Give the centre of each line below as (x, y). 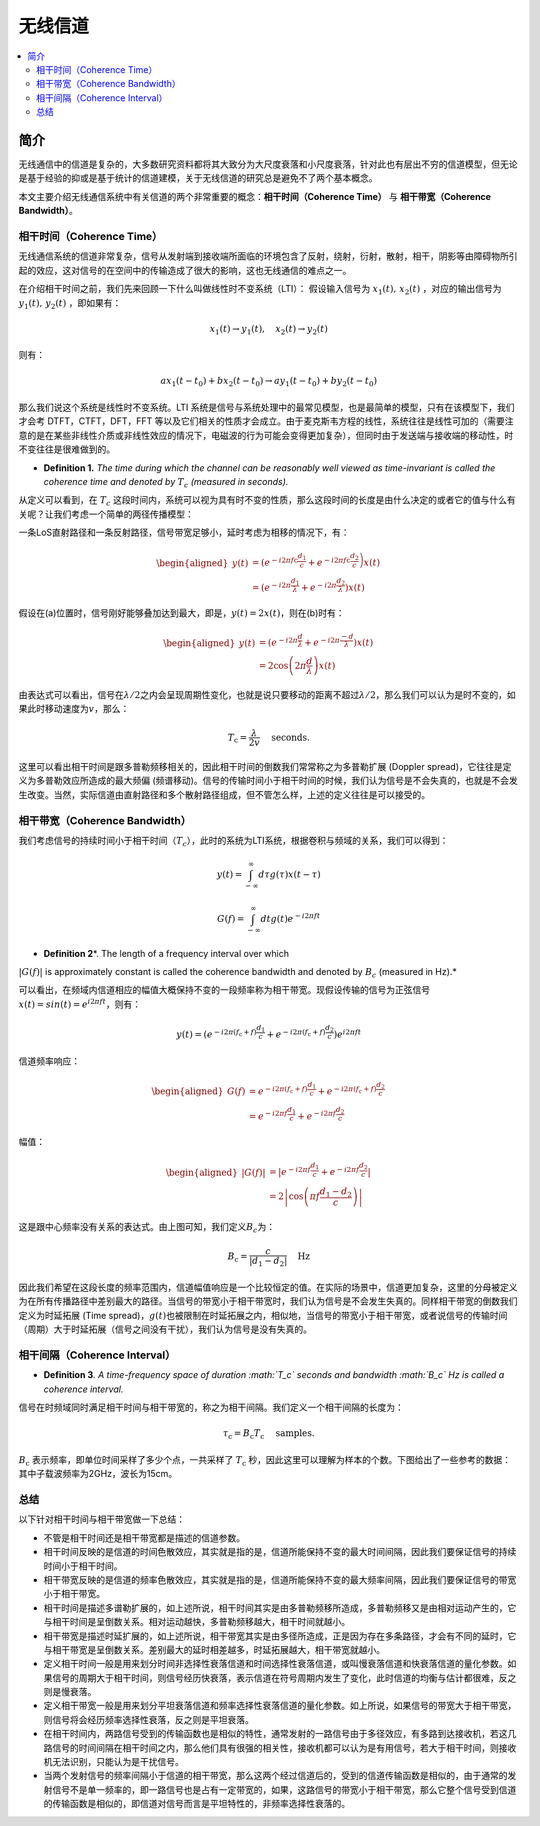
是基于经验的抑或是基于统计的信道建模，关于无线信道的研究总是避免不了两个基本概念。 (198, 178)
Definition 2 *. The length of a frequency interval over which (166, 953)
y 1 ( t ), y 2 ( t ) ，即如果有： (70, 303)
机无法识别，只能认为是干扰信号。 (113, 1762)
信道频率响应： (49, 1061)
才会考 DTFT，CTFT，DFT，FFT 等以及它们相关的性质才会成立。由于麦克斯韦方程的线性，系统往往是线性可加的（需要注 (266, 421)
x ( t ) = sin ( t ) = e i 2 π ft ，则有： (80, 1003)
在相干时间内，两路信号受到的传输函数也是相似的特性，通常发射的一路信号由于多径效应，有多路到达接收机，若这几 (280, 1734)
